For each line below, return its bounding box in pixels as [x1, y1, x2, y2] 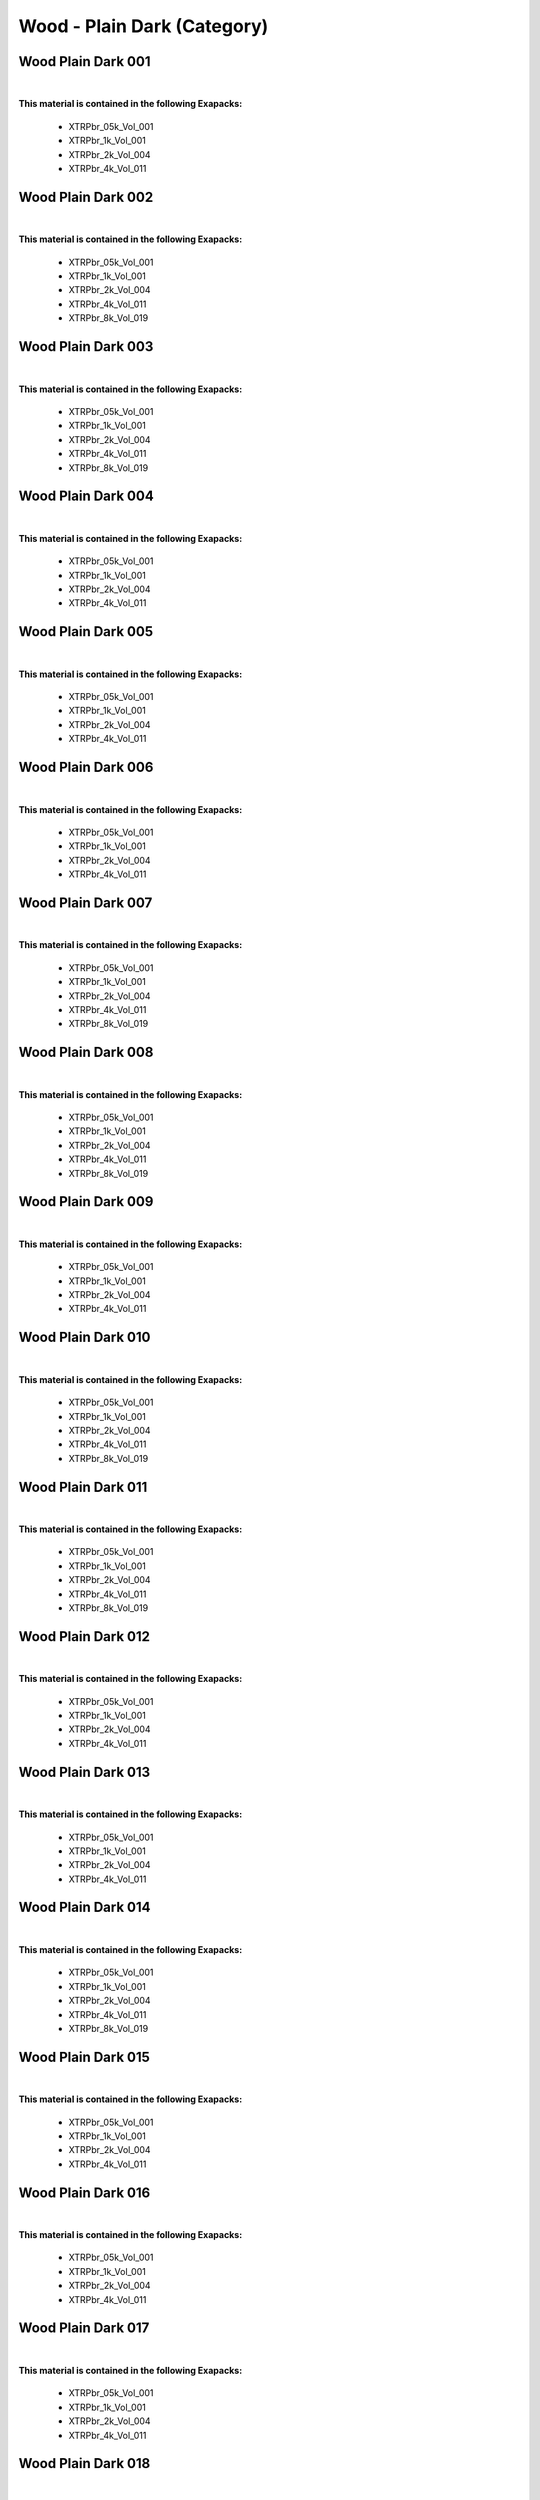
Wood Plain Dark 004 [18, 488, 154, 505]
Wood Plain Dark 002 [18, 188, 154, 205]
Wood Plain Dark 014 [18, 1899, 151, 1916]
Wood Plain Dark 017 [18, 2320, 150, 2337]
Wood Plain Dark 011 [18, 1478, 148, 1495]
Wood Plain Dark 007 [18, 894, 153, 911]
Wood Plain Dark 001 [18, 53, 151, 70]
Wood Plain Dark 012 [18, 1628, 150, 1645]
